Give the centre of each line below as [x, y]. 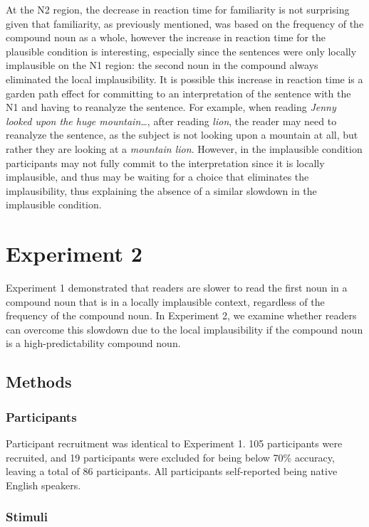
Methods [39, 382]
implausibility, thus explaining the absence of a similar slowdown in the [161, 190]
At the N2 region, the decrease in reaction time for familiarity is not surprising [178, 9]
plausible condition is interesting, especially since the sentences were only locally [181, 51]
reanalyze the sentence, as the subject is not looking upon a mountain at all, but [182, 135]
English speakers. [43, 485]
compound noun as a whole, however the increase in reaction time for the [166, 37]
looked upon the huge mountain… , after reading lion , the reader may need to [171, 121]
